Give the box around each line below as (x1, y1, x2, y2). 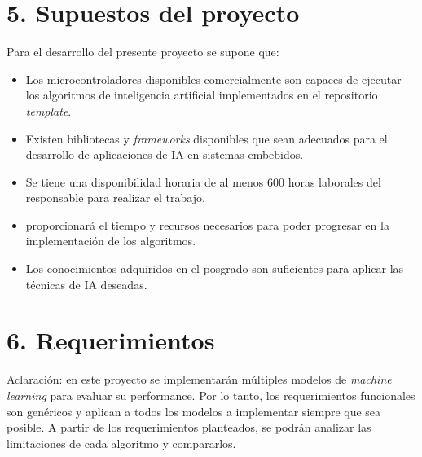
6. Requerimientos (7, 323, 215, 357)
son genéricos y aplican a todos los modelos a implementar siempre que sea (7, 402, 381, 420)
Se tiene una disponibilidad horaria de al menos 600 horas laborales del (25, 173, 381, 190)
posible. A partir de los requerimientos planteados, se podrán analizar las (7, 419, 371, 436)
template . (25, 102, 72, 119)
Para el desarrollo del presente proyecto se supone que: (7, 43, 279, 60)
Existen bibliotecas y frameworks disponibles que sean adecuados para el (25, 130, 388, 147)
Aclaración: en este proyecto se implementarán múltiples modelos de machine (7, 371, 392, 388)
